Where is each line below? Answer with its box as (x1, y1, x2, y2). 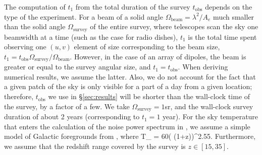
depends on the (205, 2, 252, 12)
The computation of (4, 2, 66, 12)
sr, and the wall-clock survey (165, 101, 253, 111)
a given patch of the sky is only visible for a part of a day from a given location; (4, 81, 252, 92)
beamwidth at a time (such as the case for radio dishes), (4, 31, 178, 42)
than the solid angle (4, 21, 66, 32)
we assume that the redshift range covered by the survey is (4, 140, 186, 151)
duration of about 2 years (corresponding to (4, 111, 140, 122)
